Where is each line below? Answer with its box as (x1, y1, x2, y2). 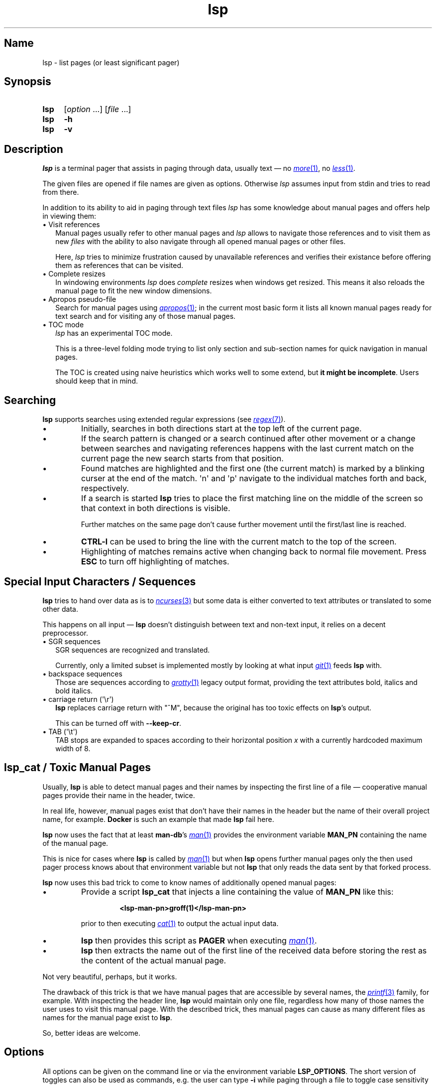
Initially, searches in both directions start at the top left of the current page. (81, 423, 362, 434)
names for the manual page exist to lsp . (42, 1013, 172, 1022)
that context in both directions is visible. (81, 503, 230, 514)
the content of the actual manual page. (81, 955, 226, 965)
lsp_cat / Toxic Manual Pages (4, 761, 151, 774)
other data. (42, 604, 78, 613)
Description (4, 142, 63, 155)
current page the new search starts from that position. (81, 453, 284, 464)
